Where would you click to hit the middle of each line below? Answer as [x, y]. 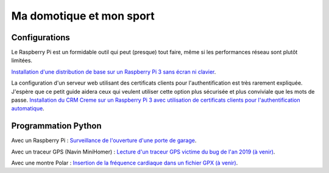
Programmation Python [56, 126]
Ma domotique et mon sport [83, 16]
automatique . [28, 108]
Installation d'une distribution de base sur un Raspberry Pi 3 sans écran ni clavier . [114, 72]
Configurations [41, 37]
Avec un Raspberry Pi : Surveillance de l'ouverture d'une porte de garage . [104, 141]
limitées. [22, 60]
